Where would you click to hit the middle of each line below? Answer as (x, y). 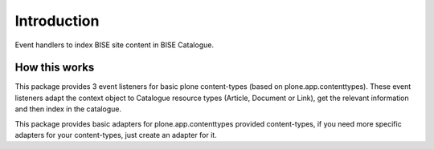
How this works (55, 68)
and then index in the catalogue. (68, 109)
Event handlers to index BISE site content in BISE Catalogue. (115, 45)
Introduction (57, 21)
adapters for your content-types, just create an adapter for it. (116, 135)
